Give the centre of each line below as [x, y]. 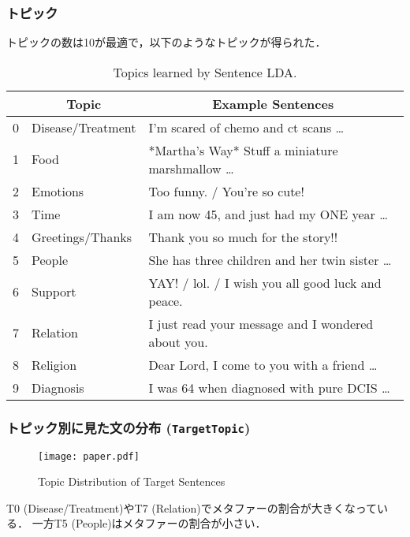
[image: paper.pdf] [89, 456]
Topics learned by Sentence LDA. [205, 72]
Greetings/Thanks [82, 237]
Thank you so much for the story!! [243, 237]
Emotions [58, 191]
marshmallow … [191, 168]
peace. [166, 300]
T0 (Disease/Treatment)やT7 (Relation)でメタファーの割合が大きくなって [192, 507]
